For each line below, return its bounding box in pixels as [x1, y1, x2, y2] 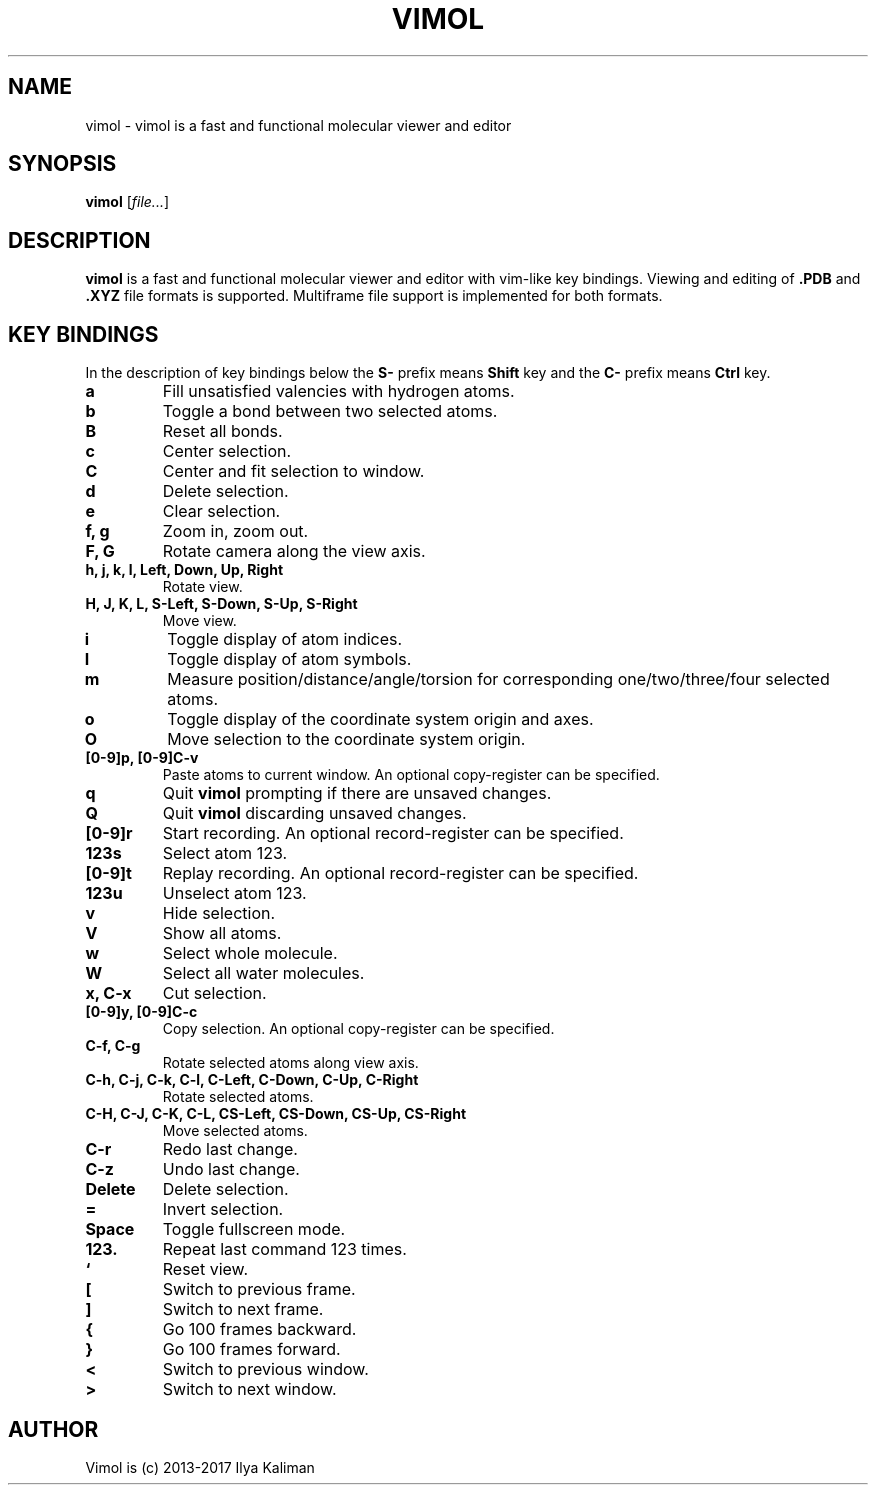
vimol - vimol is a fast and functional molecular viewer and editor [85, 116, 512, 134]
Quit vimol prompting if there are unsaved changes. [162, 783, 552, 804]
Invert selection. [162, 1199, 284, 1220]
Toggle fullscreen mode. [162, 1219, 346, 1240]
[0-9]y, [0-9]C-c [85, 1003, 198, 1021]
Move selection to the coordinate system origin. [167, 729, 526, 750]
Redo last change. [162, 1139, 298, 1160]
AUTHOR [8, 1416, 99, 1442]
